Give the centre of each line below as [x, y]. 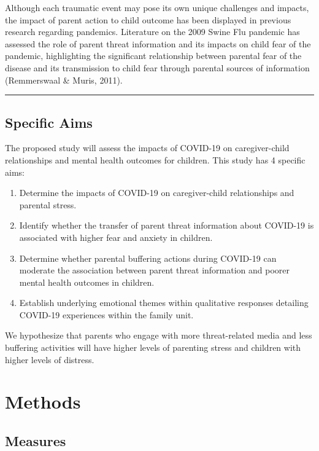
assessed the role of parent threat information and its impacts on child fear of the [158, 43]
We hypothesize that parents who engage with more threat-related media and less [159, 335]
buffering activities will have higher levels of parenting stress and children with [153, 347]
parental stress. [48, 204]
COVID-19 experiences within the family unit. [106, 314]
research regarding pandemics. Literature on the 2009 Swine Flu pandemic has [152, 32]
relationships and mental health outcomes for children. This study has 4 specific [155, 159]
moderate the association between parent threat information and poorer [155, 270]
